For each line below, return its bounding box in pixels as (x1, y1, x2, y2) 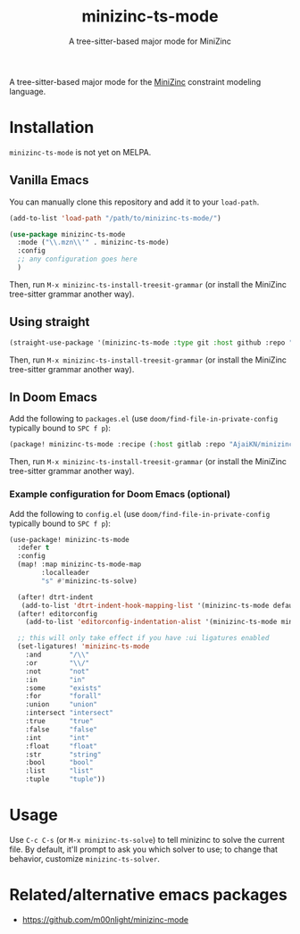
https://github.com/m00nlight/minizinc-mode (21, 913, 189, 925)
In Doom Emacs (9, 390, 98, 405)
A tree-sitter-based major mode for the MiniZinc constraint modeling (9, 76, 262, 87)
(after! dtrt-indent (17, 592, 94, 602)
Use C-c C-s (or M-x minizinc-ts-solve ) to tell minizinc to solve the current (9, 835, 286, 846)
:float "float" (25, 741, 98, 751)
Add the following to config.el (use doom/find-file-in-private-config (9, 508, 271, 519)
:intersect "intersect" (25, 708, 114, 718)
